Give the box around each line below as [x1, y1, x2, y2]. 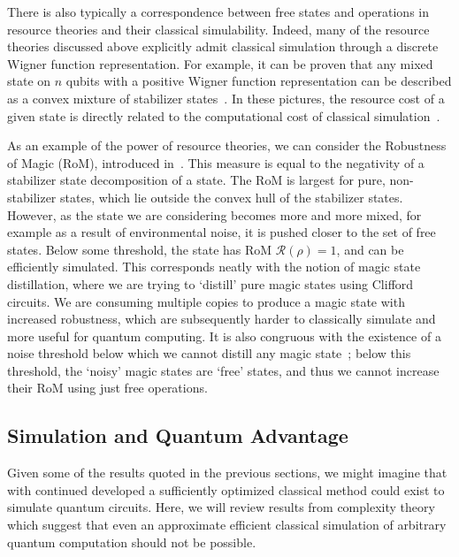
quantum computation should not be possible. [7, 532, 256, 551]
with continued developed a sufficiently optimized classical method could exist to [7, 480, 445, 499]
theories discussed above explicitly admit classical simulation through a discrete [7, 37, 439, 56]
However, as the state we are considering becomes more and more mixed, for [7, 205, 422, 224]
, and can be [336, 240, 404, 258]
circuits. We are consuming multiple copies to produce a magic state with [7, 292, 405, 310]
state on [7, 72, 51, 90]
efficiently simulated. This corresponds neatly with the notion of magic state [7, 257, 421, 276]
